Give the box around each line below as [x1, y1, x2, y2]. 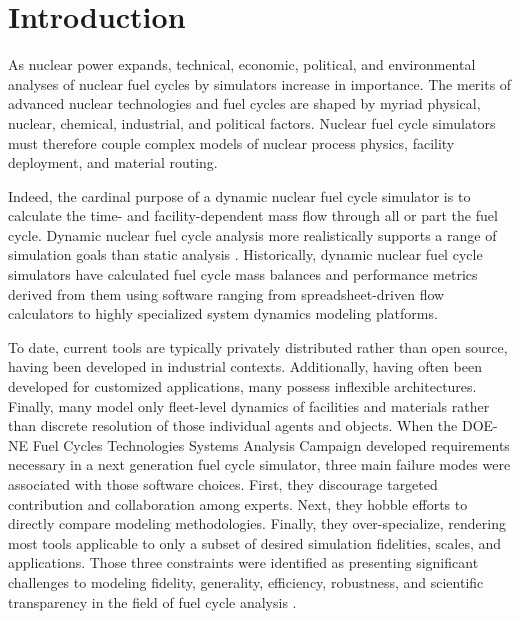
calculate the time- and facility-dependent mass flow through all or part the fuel [8, 205, 498, 226]
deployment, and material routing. [8, 152, 218, 173]
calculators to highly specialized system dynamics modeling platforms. [8, 303, 438, 324]
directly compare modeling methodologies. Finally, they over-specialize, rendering [8, 513, 506, 534]
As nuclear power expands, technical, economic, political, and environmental [8, 54, 476, 75]
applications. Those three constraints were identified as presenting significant [8, 552, 479, 573]
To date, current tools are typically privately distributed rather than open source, [8, 336, 508, 357]
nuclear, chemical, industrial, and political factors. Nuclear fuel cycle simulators [8, 112, 496, 133]
